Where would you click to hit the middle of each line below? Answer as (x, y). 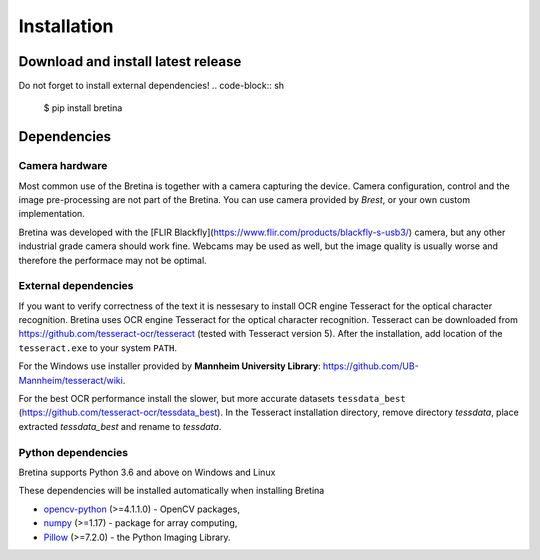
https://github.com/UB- (370, 366)
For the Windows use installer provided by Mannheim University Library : (169, 366)
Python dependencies (73, 452)
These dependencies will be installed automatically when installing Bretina (171, 491)
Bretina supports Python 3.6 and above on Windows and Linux (147, 472)
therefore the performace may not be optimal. (112, 260)
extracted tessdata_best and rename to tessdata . (120, 426)
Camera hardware (63, 166)
